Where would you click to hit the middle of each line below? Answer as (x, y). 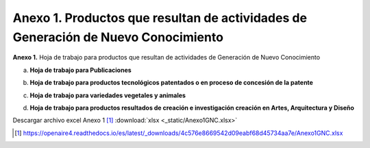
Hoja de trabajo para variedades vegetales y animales (108, 95)
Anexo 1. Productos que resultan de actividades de (160, 18)
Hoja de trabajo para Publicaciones (81, 70)
